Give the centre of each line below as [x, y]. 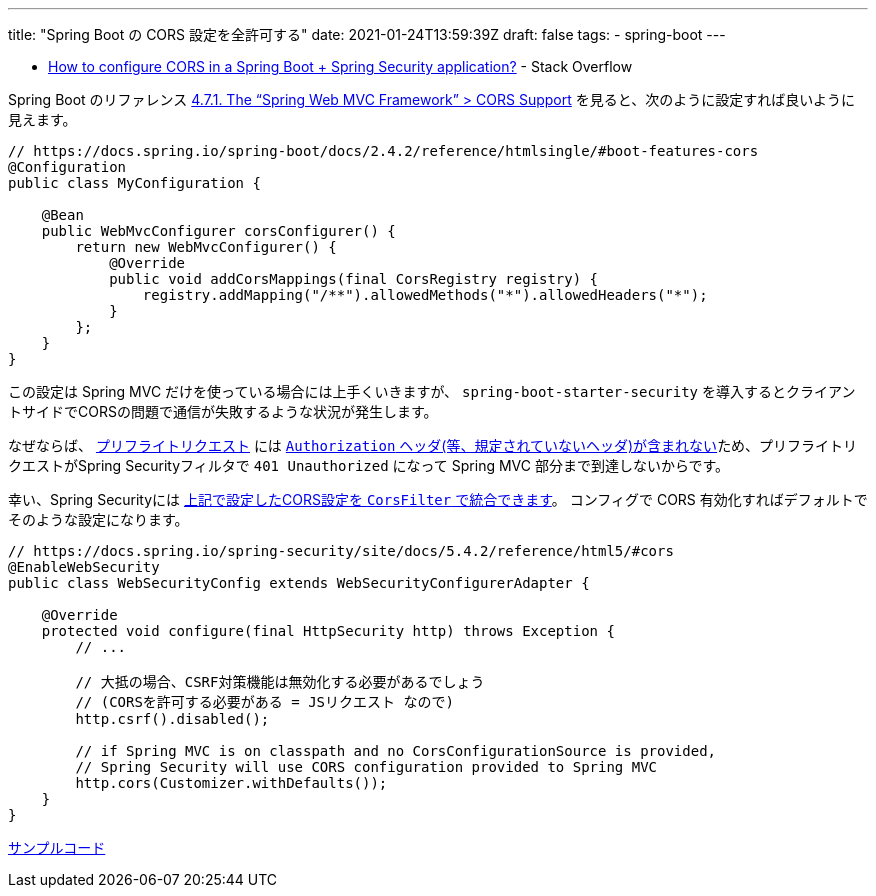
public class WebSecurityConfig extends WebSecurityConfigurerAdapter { [299, 583]
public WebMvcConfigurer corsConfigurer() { [218, 231]
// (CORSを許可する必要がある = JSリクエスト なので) [264, 702]
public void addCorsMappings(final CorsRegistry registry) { [354, 279]
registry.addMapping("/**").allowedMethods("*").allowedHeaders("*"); [425, 295]
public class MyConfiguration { [134, 183]
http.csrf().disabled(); [172, 719]
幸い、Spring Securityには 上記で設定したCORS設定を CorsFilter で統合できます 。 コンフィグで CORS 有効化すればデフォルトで [438, 499]
